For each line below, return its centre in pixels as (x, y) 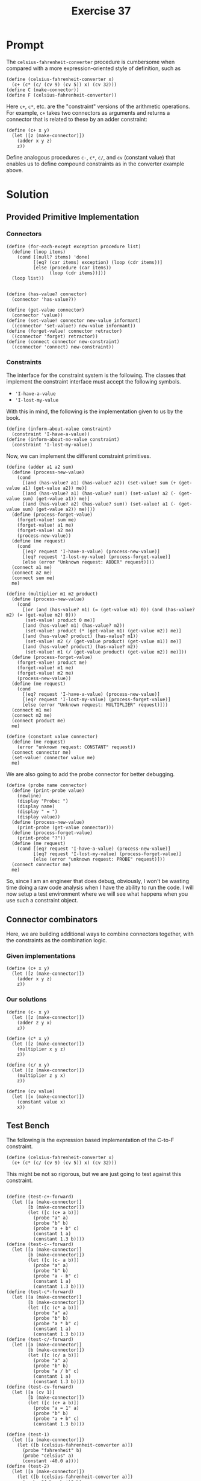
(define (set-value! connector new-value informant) (74, 320)
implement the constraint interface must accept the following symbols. (94, 382)
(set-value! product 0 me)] (60, 620)
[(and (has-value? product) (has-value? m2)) (80, 647)
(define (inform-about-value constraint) (59, 429)
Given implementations (41, 956)
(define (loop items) (39, 252)
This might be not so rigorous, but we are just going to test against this (94, 1174)
